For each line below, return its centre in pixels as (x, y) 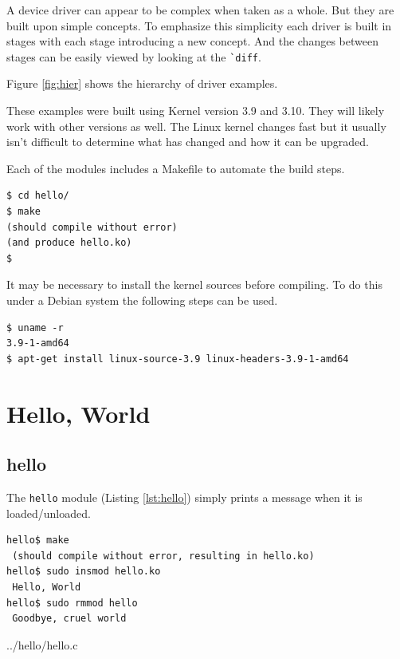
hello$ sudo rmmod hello (72, 603)
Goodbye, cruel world (69, 619)
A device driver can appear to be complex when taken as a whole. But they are (200, 10)
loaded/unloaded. (49, 513)
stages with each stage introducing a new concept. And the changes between (192, 41)
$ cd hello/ (38, 196)
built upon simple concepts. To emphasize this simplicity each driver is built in (199, 25)
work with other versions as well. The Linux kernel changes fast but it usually (196, 126)
